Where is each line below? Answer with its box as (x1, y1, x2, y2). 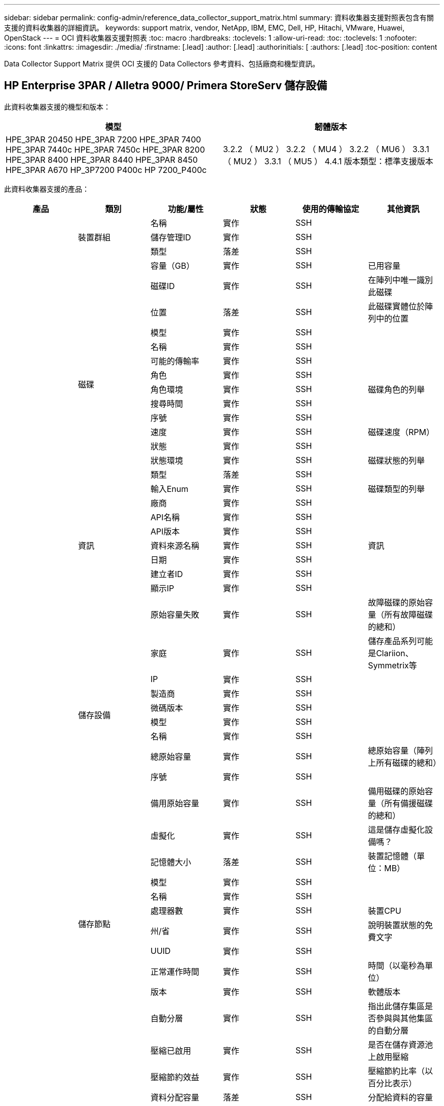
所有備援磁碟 (384, 798, 433, 808)
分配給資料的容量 (367, 1092, 433, 1102)
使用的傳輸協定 (302, 203, 359, 214)
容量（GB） (150, 260, 195, 271)
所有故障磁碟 (384, 609, 433, 620)
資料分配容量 (150, 1092, 199, 1102)
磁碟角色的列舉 (367, 384, 425, 395)
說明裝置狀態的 (367, 919, 425, 930)
